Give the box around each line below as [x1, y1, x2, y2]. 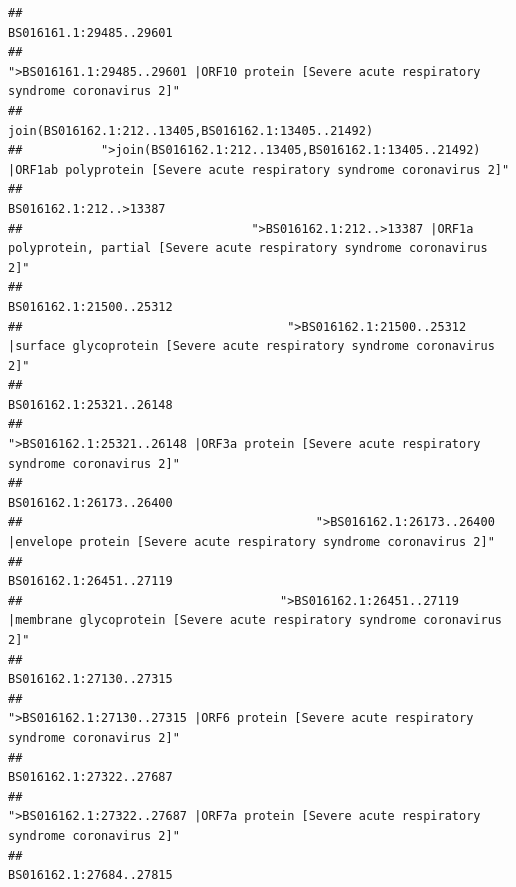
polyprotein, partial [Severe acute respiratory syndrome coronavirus [8, 241, 488, 256]
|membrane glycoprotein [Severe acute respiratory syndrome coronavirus [8, 613, 502, 628]
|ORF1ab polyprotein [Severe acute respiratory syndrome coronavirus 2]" [8, 162, 510, 177]
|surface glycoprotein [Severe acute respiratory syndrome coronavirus [8, 339, 495, 354]
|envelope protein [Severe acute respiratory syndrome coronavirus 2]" [8, 535, 495, 550]
